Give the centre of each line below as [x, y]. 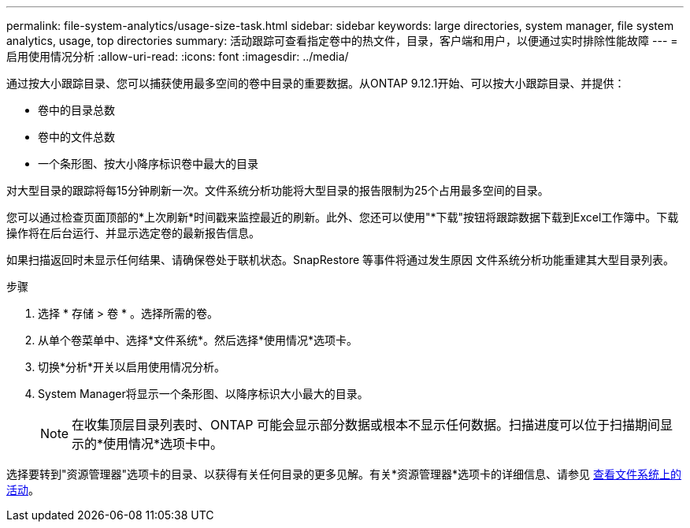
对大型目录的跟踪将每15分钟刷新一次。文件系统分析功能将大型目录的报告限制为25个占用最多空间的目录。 [278, 190]
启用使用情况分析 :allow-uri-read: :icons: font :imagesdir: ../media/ [178, 56]
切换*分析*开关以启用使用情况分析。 [132, 367]
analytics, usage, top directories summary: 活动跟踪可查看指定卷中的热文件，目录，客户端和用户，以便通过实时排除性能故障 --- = [342, 41]
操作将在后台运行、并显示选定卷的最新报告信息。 [133, 233]
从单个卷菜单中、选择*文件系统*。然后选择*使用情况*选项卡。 [198, 340]
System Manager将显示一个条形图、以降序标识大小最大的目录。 [203, 394]
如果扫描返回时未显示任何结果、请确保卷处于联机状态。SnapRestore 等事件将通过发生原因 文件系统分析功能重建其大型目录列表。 [340, 260]
